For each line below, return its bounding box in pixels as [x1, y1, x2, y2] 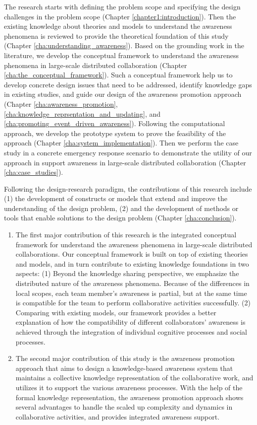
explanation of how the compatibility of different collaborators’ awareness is [15, 317, 246, 327]
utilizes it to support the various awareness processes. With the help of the [15, 382, 243, 392]
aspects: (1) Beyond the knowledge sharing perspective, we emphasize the [15, 268, 239, 279]
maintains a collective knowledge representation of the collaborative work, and [15, 372, 254, 383]
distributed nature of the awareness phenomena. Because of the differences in [15, 278, 250, 288]
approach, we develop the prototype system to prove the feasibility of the [4, 128, 226, 138]
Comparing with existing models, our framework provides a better [15, 307, 216, 317]
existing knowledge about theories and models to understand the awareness [4, 21, 232, 31]
